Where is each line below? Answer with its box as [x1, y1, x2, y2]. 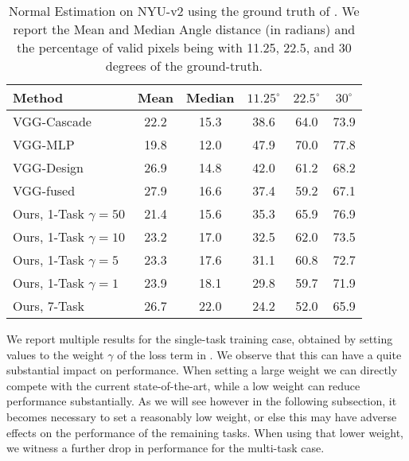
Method [13, 88, 64, 107]
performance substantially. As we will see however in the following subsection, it [6, 393, 397, 409]
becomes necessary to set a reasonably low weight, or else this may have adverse [6, 408, 397, 424]
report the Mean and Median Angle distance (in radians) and [13, 20, 356, 38]
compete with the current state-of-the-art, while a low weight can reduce [6, 377, 360, 393]
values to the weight [6, 346, 104, 362]
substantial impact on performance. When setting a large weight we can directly [6, 362, 398, 378]
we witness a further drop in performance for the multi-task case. [6, 440, 325, 456]
